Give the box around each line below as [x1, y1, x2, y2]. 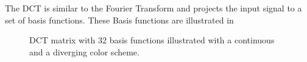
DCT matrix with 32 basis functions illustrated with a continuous [29, 34, 275, 46]
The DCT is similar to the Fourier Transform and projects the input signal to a [5, 2, 302, 14]
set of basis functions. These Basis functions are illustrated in [5, 13, 234, 26]
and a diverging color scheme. [29, 45, 139, 58]
